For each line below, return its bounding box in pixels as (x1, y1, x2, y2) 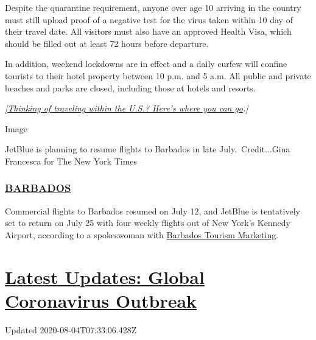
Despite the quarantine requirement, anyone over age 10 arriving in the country (5, 1, 301, 13)
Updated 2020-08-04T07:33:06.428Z (5, 323, 137, 336)
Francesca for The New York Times (5, 154, 138, 167)
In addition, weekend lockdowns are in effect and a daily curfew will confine (5, 57, 287, 70)
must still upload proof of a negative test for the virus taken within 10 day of (5, 13, 293, 26)
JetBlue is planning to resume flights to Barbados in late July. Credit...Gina (5, 143, 290, 155)
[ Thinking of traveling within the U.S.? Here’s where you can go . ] (5, 102, 248, 115)
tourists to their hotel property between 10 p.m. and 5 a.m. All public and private (5, 69, 311, 82)
